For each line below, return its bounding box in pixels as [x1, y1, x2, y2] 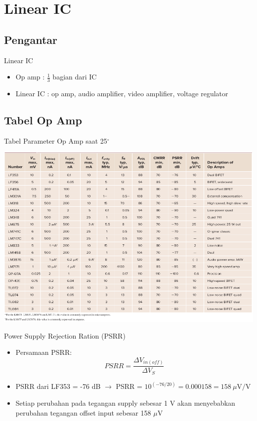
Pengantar [4, 32, 57, 47]
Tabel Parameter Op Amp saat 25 [4, 135, 107, 146]
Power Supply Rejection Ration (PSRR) [4, 330, 126, 341]
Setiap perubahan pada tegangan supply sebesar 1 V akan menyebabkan [15, 397, 235, 408]
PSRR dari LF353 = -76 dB [15, 381, 101, 391]
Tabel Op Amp [4, 112, 82, 127]
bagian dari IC [52, 72, 97, 82]
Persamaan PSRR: [15, 347, 72, 357]
